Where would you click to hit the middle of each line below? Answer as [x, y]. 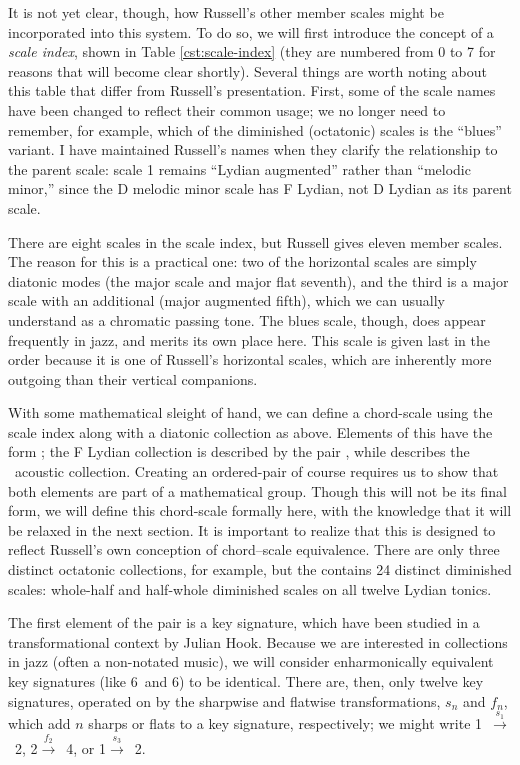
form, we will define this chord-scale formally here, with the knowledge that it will [260, 510]
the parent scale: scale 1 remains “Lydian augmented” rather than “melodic [239, 168]
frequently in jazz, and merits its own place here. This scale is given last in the [249, 339]
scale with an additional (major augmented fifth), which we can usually [226, 300]
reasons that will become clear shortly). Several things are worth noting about [247, 70]
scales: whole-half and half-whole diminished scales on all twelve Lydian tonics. [250, 588]
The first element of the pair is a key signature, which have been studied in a [244, 622]
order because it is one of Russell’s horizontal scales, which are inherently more [250, 359]
